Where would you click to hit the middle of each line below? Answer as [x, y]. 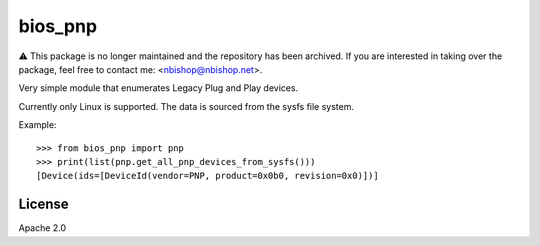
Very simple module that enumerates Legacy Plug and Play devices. [158, 88]
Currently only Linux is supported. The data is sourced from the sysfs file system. [186, 106]
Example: [37, 125]
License [43, 204]
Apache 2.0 [42, 228]
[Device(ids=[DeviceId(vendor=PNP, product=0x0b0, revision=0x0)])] [207, 176]
